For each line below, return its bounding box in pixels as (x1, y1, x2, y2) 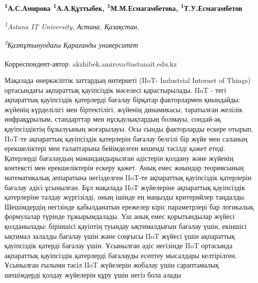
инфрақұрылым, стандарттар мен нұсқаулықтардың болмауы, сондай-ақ (4, 114, 221, 124)
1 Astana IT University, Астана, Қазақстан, (4, 20, 139, 31)
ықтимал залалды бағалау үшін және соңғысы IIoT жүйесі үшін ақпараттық (4, 230, 235, 241)
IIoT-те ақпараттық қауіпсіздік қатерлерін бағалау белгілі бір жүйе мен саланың (4, 133, 248, 143)
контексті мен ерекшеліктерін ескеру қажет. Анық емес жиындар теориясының (4, 162, 244, 173)
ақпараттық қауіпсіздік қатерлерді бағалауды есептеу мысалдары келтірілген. (4, 250, 237, 260)
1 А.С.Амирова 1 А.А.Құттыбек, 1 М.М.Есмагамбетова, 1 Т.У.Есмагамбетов (4, 1, 243, 13)
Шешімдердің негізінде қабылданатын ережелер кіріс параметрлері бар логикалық (4, 201, 254, 212)
